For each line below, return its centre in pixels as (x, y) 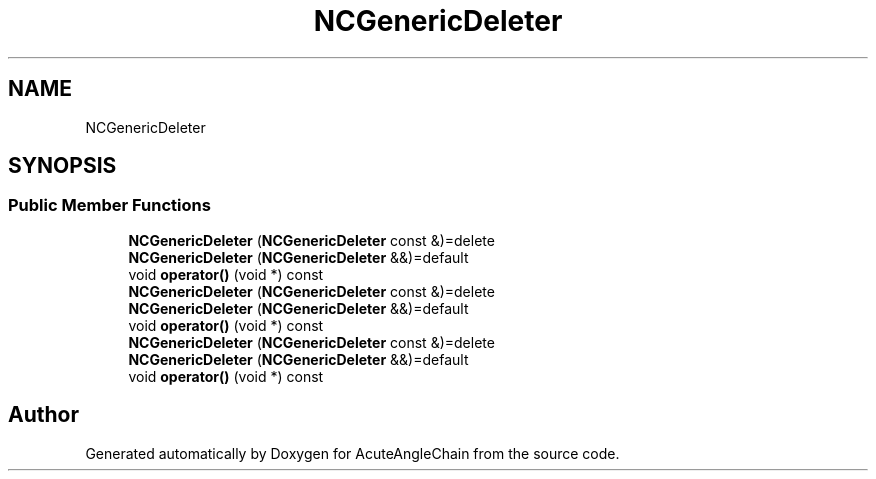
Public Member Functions (109, 205)
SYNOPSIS (62, 166)
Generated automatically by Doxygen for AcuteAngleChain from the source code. (352, 453)
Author (43, 415)
